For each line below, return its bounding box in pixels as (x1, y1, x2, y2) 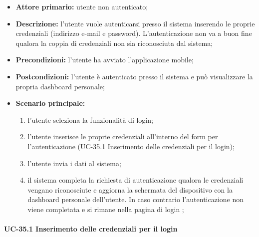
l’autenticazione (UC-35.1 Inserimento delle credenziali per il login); (27, 141, 235, 151)
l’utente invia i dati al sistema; (27, 158, 121, 168)
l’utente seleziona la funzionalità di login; (27, 114, 153, 125)
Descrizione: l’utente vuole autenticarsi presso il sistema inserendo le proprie (15, 18, 255, 28)
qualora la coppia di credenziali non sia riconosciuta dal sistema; (15, 37, 213, 48)
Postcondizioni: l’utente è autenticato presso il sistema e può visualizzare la (15, 71, 253, 81)
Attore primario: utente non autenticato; (15, 1, 148, 11)
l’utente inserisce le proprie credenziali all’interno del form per (27, 131, 218, 142)
